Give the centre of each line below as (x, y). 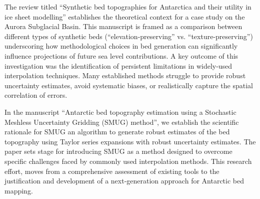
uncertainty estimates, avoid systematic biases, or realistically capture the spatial (129, 85)
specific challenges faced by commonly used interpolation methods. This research (128, 161)
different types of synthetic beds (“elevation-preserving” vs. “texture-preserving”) (129, 36)
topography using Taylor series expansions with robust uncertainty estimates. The (130, 141)
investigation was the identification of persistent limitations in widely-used (118, 65)
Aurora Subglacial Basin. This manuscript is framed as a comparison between (123, 26)
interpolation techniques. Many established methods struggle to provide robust (125, 75)
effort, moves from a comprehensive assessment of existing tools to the (112, 171)
